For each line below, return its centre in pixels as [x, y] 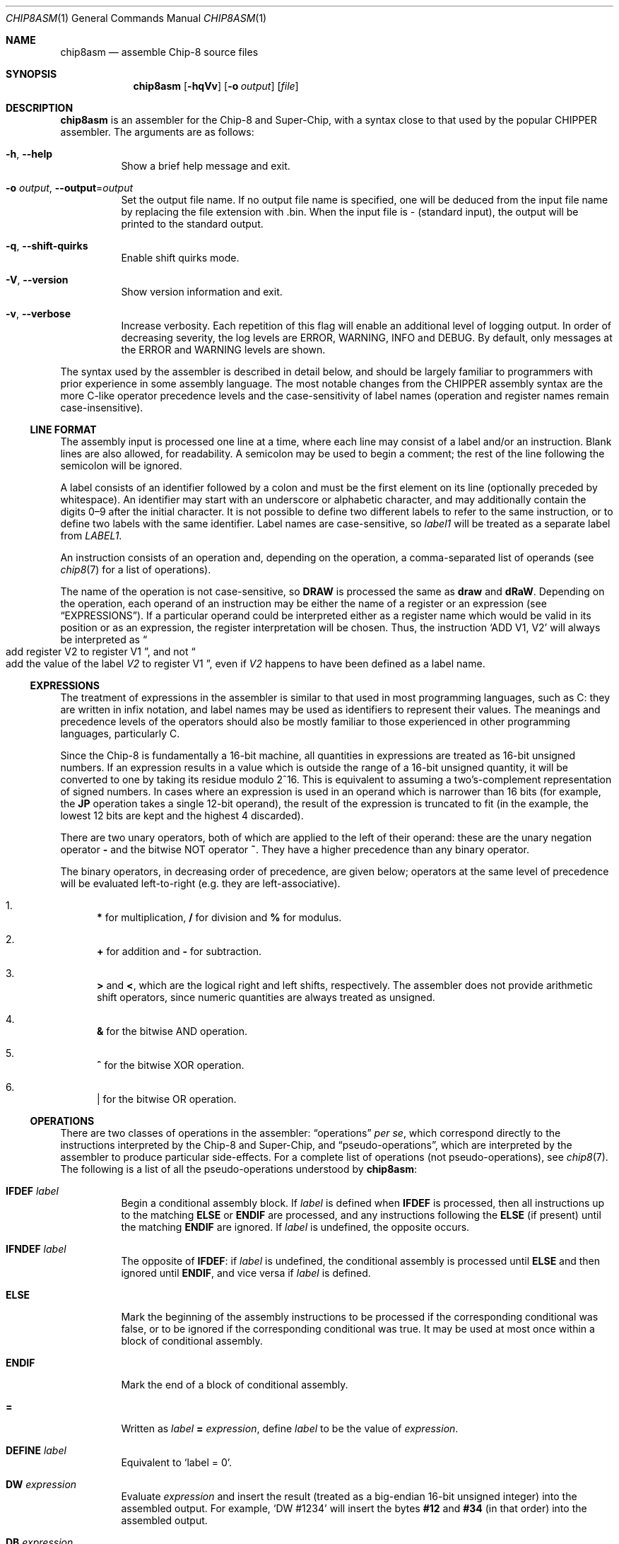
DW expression [41, 1484]
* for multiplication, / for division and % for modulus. [219, 917]
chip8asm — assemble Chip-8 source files [159, 52]
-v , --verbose [39, 314]
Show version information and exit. [202, 292]
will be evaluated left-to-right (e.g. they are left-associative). [200, 883]
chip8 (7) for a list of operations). [136, 569]
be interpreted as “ [104, 639]
